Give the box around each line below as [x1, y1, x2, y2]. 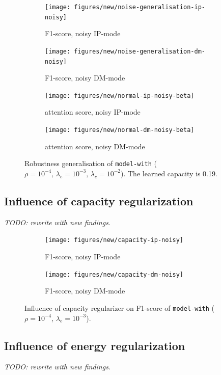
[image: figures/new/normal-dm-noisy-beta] [45, 126, 195, 134]
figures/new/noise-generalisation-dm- [74, 47, 205, 55]
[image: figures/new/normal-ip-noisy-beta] [45, 92, 195, 99]
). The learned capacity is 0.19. [121, 168, 217, 178]
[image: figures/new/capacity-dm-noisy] [45, 271, 184, 278]
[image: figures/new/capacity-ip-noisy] [45, 236, 184, 244]
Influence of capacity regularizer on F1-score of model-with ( [24, 302, 214, 313]
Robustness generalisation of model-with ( [24, 158, 157, 169]
